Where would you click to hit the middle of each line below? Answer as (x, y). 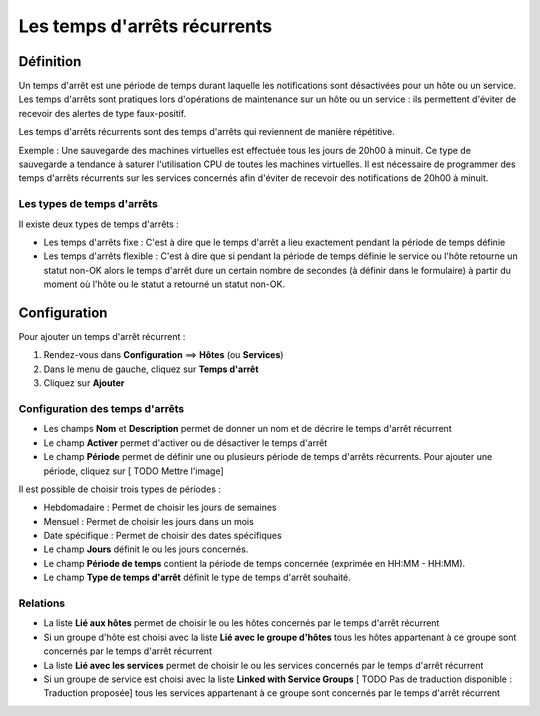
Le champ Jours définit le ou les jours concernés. (146, 549)
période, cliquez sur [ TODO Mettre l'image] (133, 471)
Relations (42, 603)
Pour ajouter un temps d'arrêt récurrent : (102, 337)
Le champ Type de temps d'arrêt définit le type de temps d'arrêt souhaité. (197, 577)
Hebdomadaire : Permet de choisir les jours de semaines (160, 507)
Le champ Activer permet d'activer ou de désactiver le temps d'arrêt (185, 442)
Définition (50, 61)
